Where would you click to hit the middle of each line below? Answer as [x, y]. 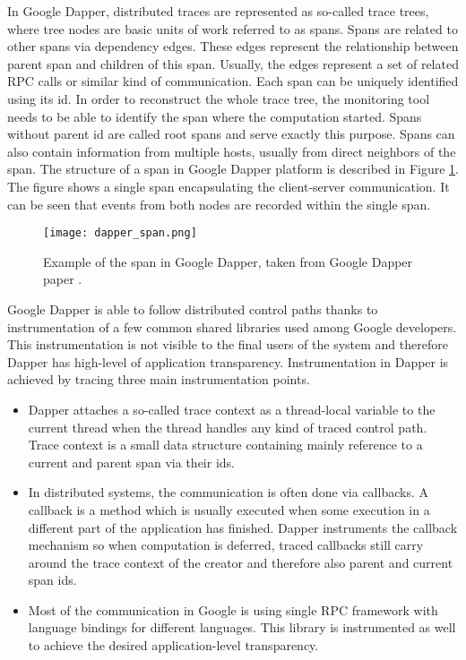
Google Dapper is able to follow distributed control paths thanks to [193, 309]
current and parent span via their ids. [131, 462]
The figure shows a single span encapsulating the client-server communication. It [229, 186]
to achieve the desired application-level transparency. [173, 645]
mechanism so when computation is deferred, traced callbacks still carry [226, 545]
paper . [63, 279]
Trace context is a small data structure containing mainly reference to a [225, 445]
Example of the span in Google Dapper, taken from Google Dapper [228, 261]
